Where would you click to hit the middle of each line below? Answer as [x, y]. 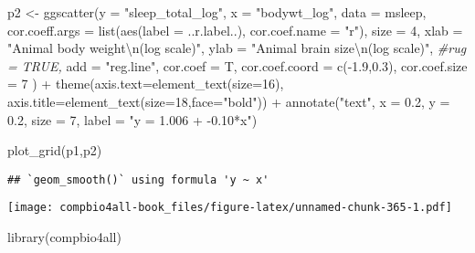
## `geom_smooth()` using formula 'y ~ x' [138, 179]
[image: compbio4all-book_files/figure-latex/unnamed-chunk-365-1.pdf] [230, 208]
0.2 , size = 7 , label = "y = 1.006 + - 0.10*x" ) [132, 119]
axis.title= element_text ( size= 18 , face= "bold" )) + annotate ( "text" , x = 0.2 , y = [229, 101]
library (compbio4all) [64, 237]
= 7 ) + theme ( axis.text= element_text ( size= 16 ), [146, 84]
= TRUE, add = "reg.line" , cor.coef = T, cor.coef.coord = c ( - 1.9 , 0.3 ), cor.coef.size [237, 65]
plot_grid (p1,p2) [55, 150]
